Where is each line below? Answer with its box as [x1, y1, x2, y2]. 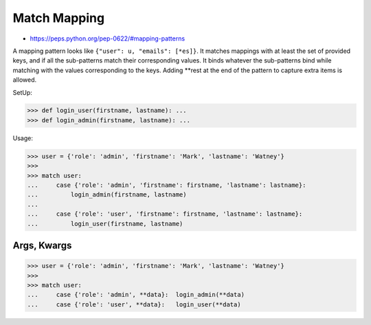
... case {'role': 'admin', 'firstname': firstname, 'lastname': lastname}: [27, 181, 306, 189]
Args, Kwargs [12, 239, 72, 251]
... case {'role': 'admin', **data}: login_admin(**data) [27, 291, 245, 299]
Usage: [12, 134, 34, 142]
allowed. [12, 76, 37, 84]
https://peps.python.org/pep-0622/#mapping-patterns [30, 34, 185, 43]
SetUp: [12, 88, 32, 96]
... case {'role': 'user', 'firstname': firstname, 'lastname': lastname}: [27, 210, 303, 218]
